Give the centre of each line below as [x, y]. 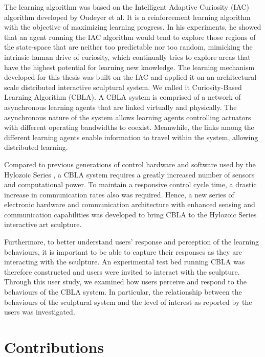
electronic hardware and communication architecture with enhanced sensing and [130, 204]
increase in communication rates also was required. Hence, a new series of [119, 194]
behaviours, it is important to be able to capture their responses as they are [123, 251]
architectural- [238, 77]
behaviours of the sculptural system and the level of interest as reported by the [128, 302]
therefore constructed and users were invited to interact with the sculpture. [122, 271]
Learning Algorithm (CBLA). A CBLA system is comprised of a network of [123, 97]
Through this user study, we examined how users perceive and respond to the [125, 282]
